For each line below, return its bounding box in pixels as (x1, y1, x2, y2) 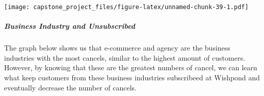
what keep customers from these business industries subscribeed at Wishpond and (4, 72, 260, 82)
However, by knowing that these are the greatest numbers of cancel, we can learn (4, 62, 257, 73)
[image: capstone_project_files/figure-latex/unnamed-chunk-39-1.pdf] (4, 4, 249, 11)
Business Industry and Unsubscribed (4, 21, 136, 31)
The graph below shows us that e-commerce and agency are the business (4, 42, 230, 53)
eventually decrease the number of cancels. (4, 82, 137, 92)
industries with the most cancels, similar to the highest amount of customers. (4, 52, 245, 63)
